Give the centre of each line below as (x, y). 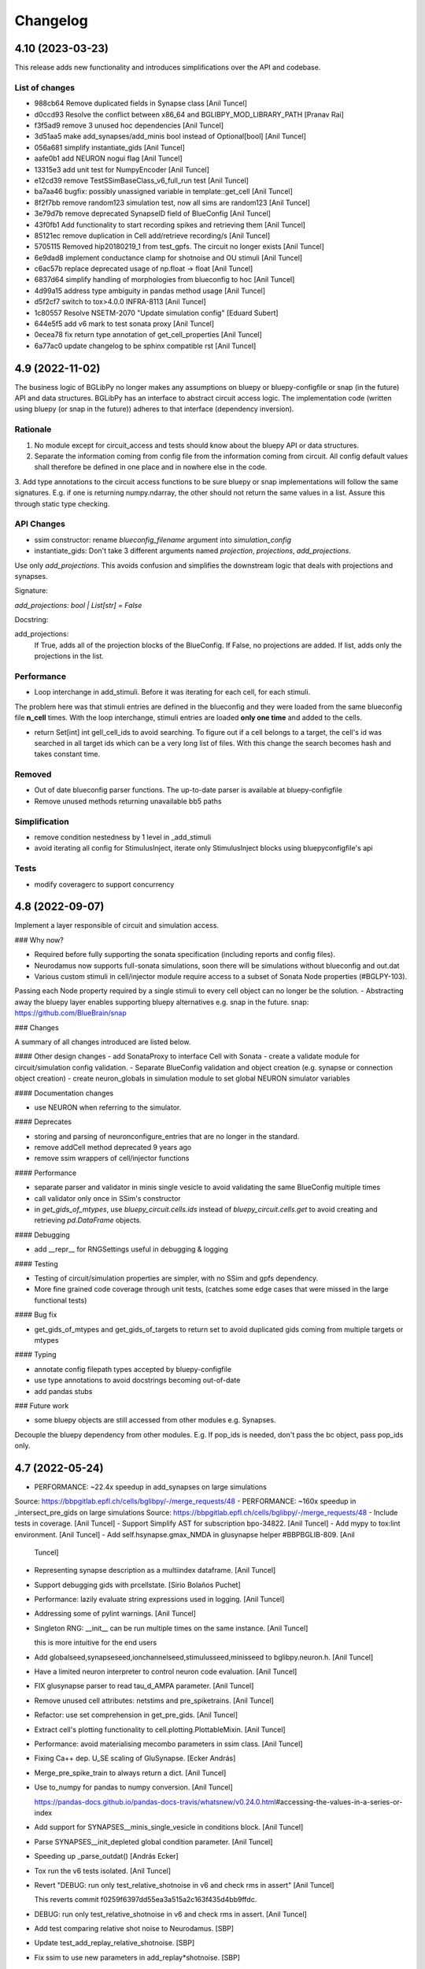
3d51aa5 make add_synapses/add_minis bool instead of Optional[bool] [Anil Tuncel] (170, 136)
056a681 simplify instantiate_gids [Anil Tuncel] (109, 147)
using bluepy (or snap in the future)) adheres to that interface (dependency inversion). (154, 409)
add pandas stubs (63, 1391)
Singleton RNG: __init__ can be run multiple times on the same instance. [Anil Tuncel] (171, 1628)
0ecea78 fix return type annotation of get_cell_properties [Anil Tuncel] (148, 335)
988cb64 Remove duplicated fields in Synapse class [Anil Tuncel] (141, 103)
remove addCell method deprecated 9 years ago (113, 1148)
